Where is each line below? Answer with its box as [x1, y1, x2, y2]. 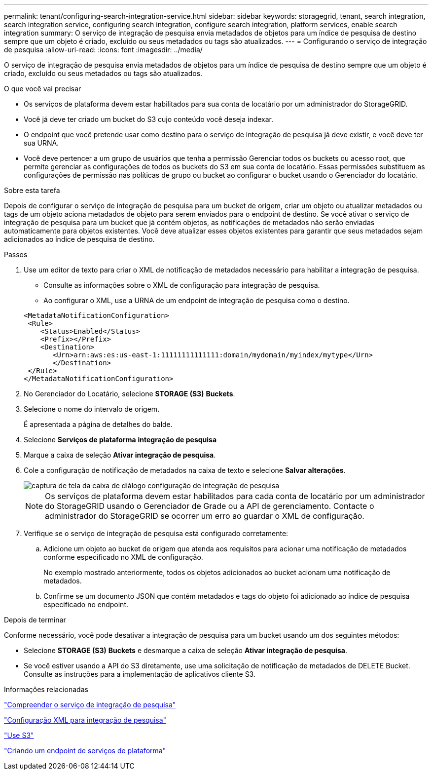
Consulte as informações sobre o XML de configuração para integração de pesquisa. [43, 281, 320, 289]
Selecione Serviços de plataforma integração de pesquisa [24, 435, 217, 444]
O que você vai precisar [4, 84, 81, 93]
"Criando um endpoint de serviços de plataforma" [4, 746, 166, 755]
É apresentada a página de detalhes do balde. [24, 420, 173, 428]
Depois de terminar [4, 616, 66, 624]
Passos [4, 250, 28, 259]
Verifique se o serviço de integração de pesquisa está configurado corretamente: [24, 529, 288, 538]
